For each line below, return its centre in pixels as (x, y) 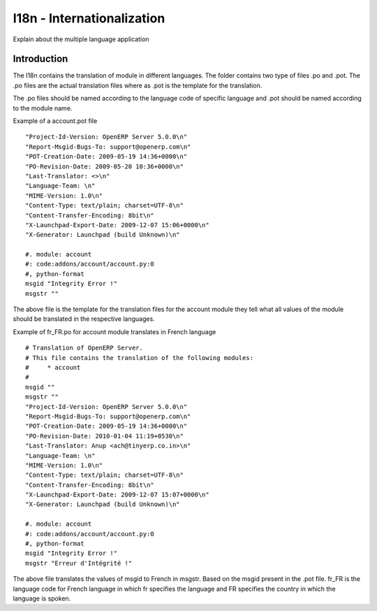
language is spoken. (42, 598)
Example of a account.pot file (55, 121)
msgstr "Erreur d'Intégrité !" (79, 563)
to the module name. (43, 108)
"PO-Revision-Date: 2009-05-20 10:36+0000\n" (105, 166)
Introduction (40, 59)
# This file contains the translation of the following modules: (140, 358)
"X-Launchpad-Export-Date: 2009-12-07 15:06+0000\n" (117, 225)
